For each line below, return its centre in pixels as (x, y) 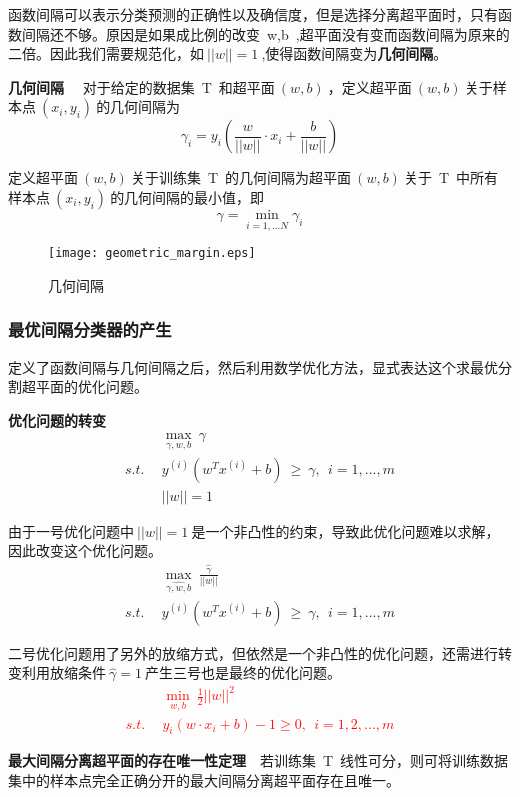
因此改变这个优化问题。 (85, 550)
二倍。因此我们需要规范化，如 (106, 53)
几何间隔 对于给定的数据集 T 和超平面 (141, 86)
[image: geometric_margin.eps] (152, 253)
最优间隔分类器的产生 (90, 329)
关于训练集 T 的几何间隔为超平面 (241, 177)
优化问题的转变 (57, 419)
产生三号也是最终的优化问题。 (243, 672)
